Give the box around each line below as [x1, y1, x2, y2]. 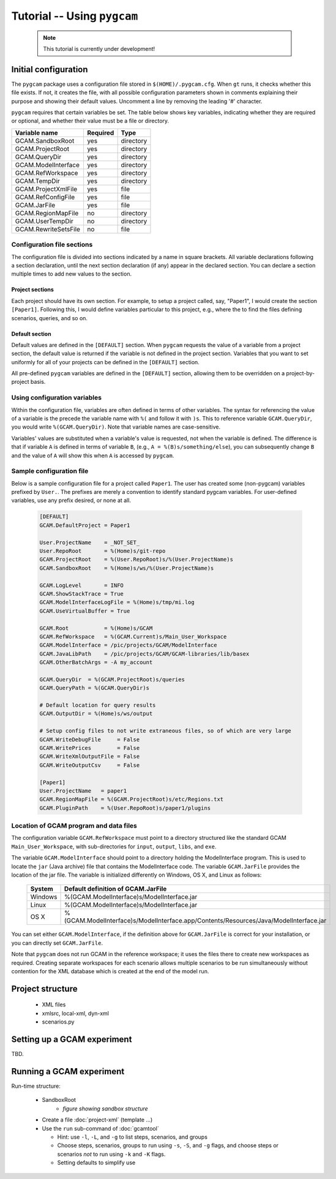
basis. [31, 378, 46, 386]
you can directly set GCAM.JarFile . [11, 939, 103, 946]
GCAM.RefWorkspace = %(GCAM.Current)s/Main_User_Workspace [39, 633, 227, 640]
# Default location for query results [39, 702, 156, 709]
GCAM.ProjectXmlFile [15, 184, 78, 193]
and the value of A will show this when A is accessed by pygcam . [11, 452, 174, 459]
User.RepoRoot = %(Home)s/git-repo [39, 548, 166, 555]
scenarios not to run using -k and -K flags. [57, 1150, 166, 1158]
